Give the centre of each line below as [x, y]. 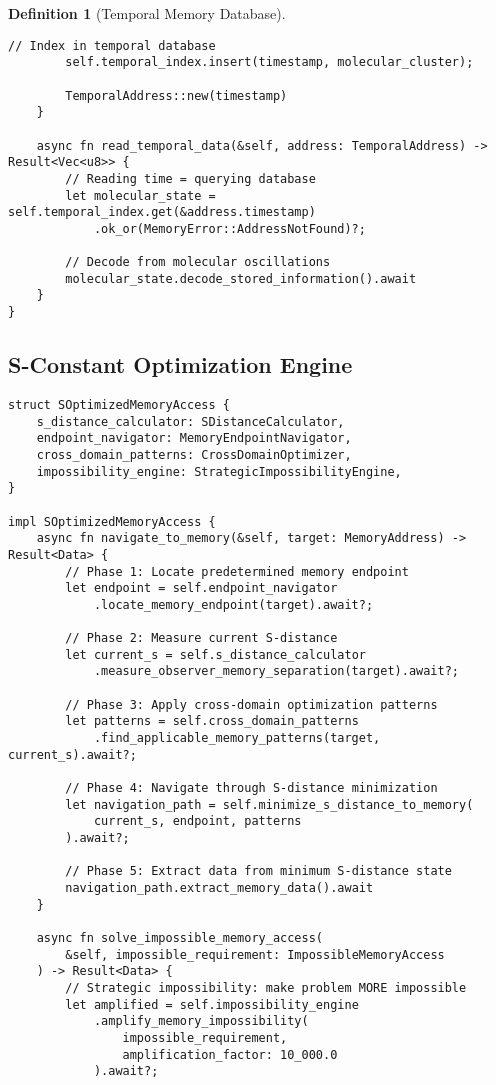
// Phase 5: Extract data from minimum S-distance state [258, 871]
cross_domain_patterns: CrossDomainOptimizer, [194, 454]
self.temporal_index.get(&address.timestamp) [162, 212]
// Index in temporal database [112, 45]
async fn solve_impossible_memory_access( [179, 937]
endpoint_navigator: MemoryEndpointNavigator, [194, 438]
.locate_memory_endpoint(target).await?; [233, 604]
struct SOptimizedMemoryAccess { [119, 404]
